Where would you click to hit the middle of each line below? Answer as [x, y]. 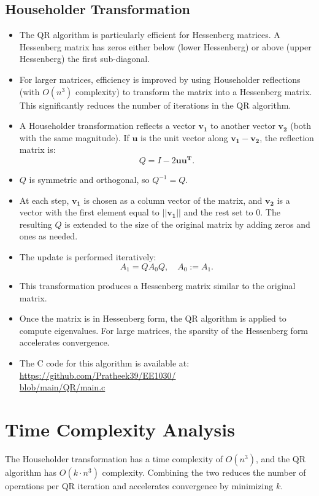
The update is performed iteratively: [88, 257]
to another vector [243, 126]
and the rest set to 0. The [232, 212]
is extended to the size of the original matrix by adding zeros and [187, 224]
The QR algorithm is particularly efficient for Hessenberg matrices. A [150, 35]
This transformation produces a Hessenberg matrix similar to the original [157, 286]
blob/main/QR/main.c [62, 387]
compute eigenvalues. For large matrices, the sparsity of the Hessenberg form [164, 330]
